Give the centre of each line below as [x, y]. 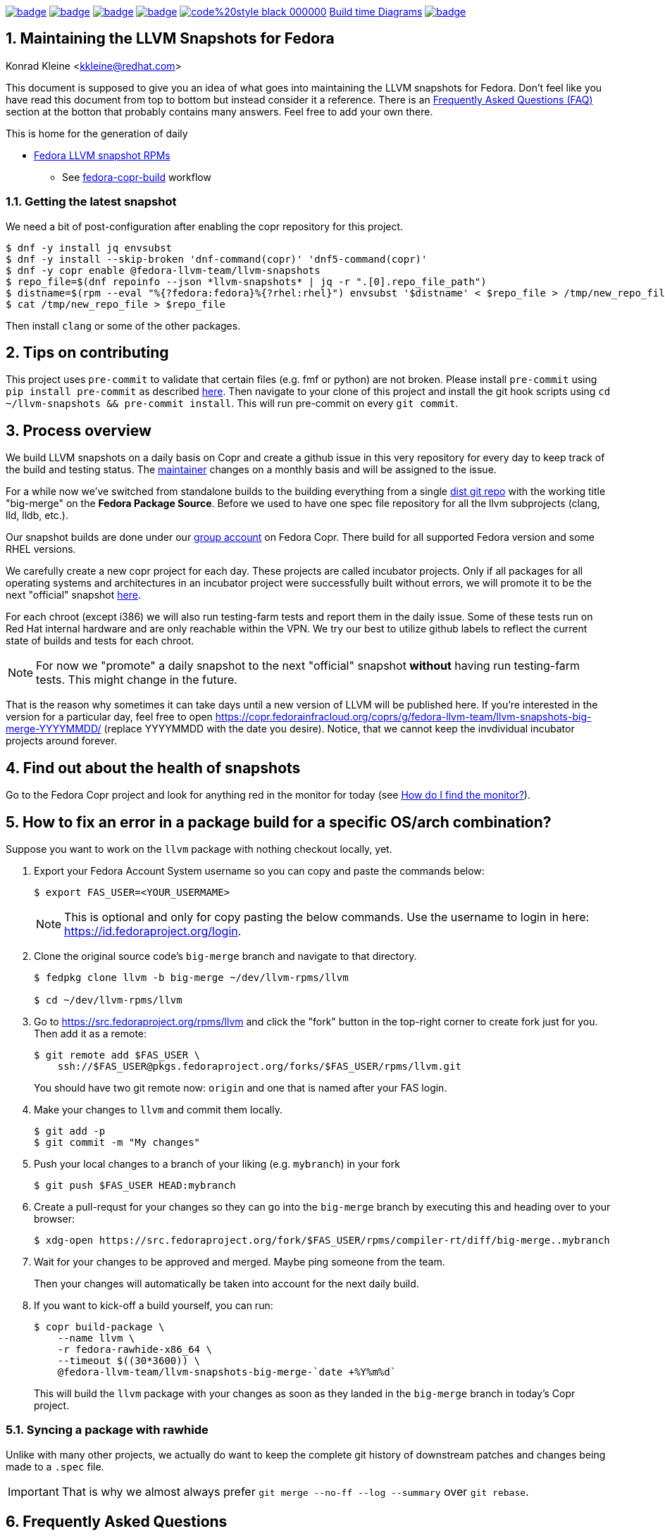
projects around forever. [61, 741]
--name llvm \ [96, 1338]
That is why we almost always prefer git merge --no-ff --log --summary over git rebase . [295, 1491]
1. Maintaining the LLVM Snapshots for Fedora [170, 39]
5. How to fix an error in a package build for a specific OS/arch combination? [279, 822]
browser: [55, 1218]
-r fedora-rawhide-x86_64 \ [135, 1349]
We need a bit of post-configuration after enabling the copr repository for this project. [205, 226]
